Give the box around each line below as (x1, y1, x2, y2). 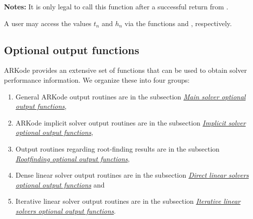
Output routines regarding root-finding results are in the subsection (15, 143, 220, 154)
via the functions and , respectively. (125, 18, 232, 28)
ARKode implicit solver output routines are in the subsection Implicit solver (15, 117, 246, 127)
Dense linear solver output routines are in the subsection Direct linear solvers (15, 170, 249, 180)
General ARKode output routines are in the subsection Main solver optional (15, 91, 246, 101)
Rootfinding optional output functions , (15, 153, 130, 163)
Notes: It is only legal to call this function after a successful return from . (4, 1, 228, 11)
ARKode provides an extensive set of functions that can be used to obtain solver (4, 65, 247, 75)
